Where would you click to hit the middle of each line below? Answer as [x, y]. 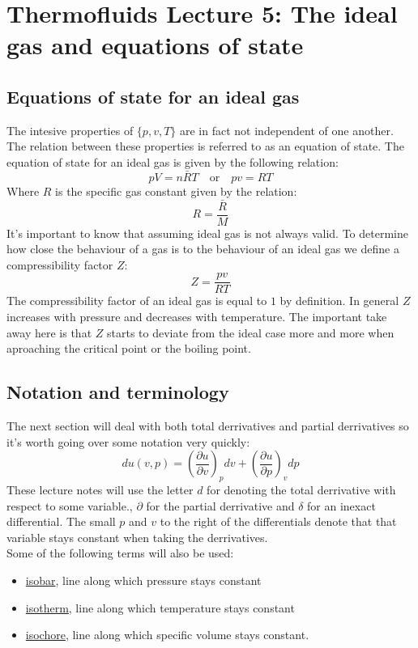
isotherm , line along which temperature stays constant [160, 607]
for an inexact [341, 505]
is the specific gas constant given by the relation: [176, 191]
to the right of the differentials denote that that [278, 521]
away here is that [49, 332]
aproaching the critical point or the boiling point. [129, 348]
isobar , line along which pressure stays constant [143, 580]
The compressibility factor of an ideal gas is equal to [137, 301]
